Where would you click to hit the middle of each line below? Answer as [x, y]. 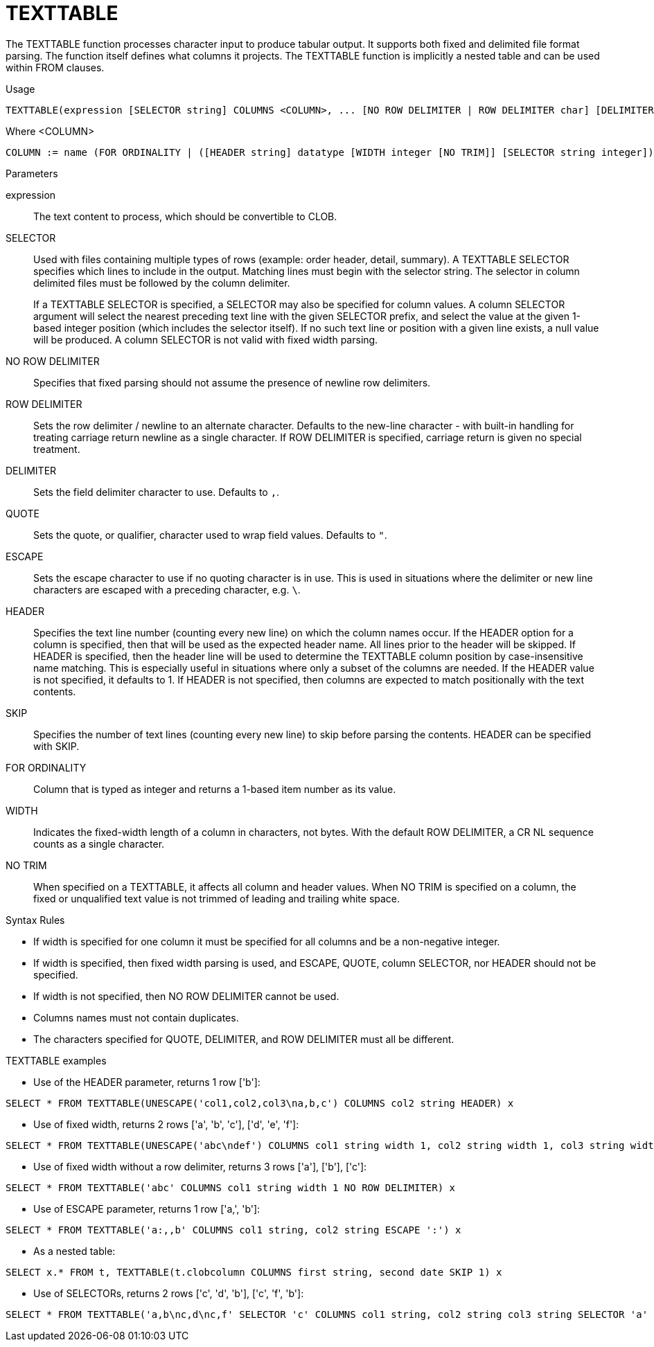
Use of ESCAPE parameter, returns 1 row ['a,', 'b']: [147, 1208]
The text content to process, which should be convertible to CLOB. [185, 216]
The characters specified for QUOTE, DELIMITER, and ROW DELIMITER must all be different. [244, 1039]
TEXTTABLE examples [56, 1060]
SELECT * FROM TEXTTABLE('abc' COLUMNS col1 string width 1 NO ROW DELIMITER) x [231, 1187]
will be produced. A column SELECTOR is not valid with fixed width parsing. [206, 339]
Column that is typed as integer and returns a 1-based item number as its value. [215, 789]
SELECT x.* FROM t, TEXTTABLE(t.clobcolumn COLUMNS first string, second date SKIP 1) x [254, 1272]
